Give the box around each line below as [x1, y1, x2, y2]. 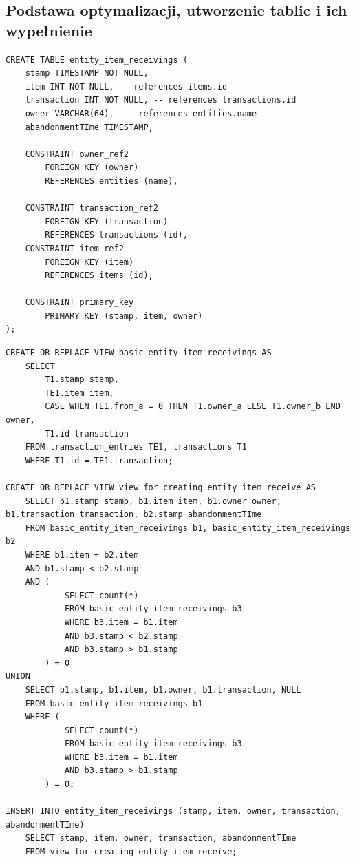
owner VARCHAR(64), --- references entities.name [25, 108, 257, 118]
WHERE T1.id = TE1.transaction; [25, 455, 173, 465]
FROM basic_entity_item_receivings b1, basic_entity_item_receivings [25, 523, 351, 533]
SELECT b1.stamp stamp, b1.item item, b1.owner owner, [25, 496, 281, 506]
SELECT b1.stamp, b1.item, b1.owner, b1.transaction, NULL [25, 684, 301, 695]
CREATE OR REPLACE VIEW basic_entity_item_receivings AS [6, 348, 272, 358]
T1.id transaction [45, 428, 129, 439]
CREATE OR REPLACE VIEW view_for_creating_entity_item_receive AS [6, 483, 316, 492]
